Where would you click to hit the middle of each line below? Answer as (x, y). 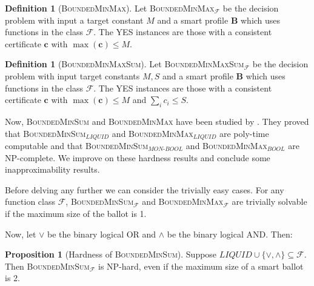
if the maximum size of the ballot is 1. (76, 213)
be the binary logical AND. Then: (230, 234)
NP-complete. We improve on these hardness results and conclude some (138, 157)
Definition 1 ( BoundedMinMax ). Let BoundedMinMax (110, 8)
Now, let (21, 234)
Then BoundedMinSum (47, 266)
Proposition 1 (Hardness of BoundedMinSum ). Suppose (111, 254)
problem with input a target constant (74, 20)
